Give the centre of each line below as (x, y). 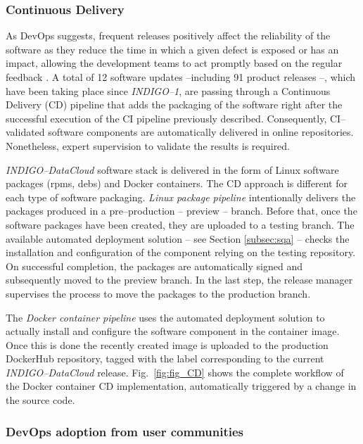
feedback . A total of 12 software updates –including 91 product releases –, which (181, 77)
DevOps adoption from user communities (125, 431)
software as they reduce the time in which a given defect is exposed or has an (172, 49)
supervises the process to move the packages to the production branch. (158, 293)
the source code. (40, 400)
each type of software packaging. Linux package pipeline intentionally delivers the (181, 197)
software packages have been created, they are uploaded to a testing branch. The (180, 224)
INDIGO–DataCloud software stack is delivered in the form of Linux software (172, 169)
